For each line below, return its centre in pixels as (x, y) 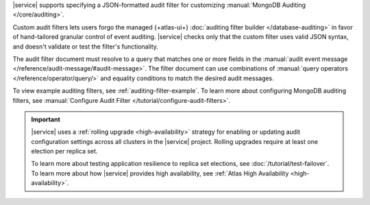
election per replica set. (64, 152)
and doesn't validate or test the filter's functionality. (86, 46)
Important (46, 119)
